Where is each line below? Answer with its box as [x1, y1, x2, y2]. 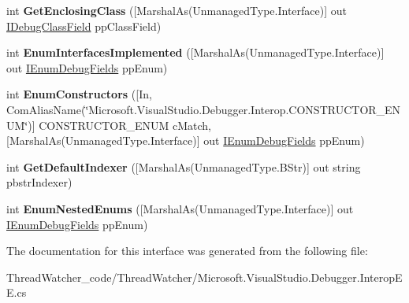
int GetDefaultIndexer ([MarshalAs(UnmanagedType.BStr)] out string [6, 158, 361, 175]
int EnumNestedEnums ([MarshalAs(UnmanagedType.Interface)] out [6, 200, 354, 216]
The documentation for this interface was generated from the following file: [6, 242, 368, 259]
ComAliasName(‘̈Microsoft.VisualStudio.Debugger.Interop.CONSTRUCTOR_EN [6, 101, 401, 117]
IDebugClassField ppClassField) [6, 17, 162, 34]
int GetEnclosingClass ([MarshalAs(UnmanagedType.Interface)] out [6, 2, 348, 18]
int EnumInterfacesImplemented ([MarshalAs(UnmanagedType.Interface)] [6, 44, 385, 61]
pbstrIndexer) [6, 174, 73, 190]
